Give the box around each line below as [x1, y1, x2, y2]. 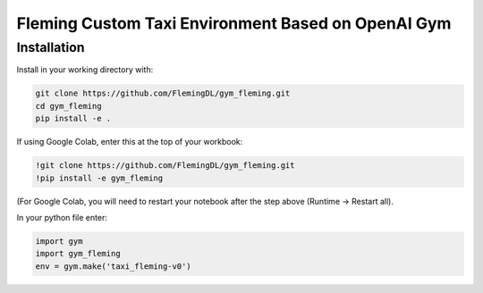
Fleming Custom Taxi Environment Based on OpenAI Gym [16, 13, 452, 33]
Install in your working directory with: [16, 64, 154, 75]
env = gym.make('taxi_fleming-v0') [35, 261, 191, 272]
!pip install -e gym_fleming [35, 172, 164, 183]
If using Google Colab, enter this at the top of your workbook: [16, 137, 243, 147]
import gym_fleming [35, 248, 121, 259]
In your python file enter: [16, 212, 107, 222]
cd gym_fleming [35, 101, 102, 111]
